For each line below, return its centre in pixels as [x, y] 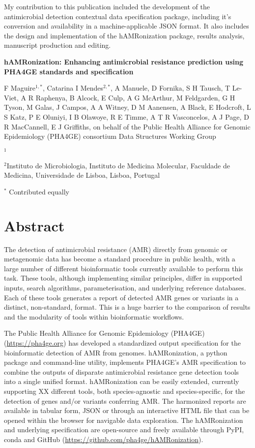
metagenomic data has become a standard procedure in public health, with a [120, 259]
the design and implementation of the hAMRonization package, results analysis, [124, 35]
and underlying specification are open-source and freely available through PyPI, [124, 430]
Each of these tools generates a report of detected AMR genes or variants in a [121, 297]
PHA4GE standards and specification [69, 71]
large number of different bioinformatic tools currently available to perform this [124, 268]
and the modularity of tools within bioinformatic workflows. [94, 316]
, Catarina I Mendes [73, 88]
